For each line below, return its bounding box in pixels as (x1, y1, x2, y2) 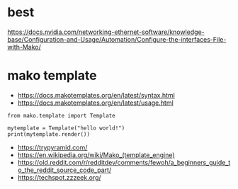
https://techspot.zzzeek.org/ (17, 173, 101, 181)
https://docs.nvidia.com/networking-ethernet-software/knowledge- (7, 28, 205, 36)
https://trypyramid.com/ (17, 143, 88, 151)
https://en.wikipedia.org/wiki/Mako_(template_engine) (17, 150, 175, 159)
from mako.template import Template (7, 112, 115, 119)
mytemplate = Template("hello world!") (7, 125, 125, 132)
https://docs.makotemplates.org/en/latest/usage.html (17, 98, 174, 107)
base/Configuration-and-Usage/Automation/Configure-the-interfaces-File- (7, 35, 227, 43)
